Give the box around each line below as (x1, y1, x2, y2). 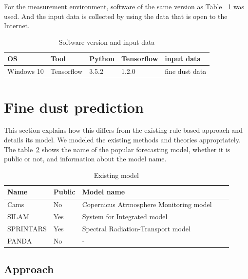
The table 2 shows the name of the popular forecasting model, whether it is (4, 144, 230, 154)
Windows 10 (7, 66, 44, 76)
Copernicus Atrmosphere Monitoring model (82, 199, 212, 209)
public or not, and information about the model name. (4, 154, 167, 164)
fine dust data (165, 66, 207, 76)
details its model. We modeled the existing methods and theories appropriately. (4, 135, 241, 145)
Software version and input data (58, 36, 155, 47)
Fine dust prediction (4, 97, 144, 117)
